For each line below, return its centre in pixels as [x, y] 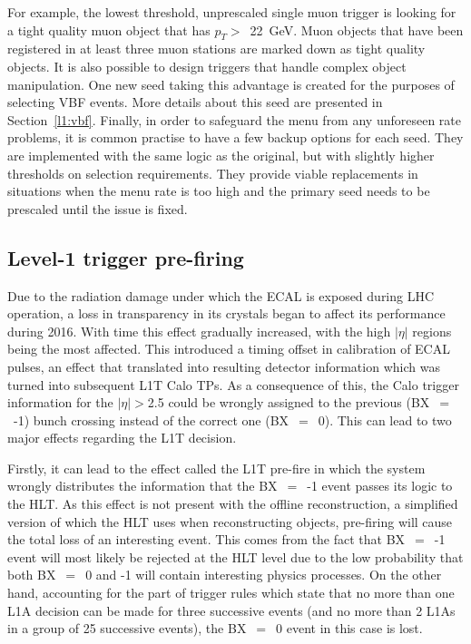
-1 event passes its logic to [380, 486]
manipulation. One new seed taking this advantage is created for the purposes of [231, 84]
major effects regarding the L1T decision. [122, 438]
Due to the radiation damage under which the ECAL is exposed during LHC [221, 295]
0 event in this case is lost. [349, 628]
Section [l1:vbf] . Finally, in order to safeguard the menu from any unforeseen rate [234, 119]
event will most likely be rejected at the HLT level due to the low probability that [235, 556]
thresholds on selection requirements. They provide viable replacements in [213, 173]
